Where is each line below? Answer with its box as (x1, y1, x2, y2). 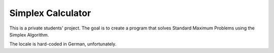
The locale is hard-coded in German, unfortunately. (9, 41, 117, 47)
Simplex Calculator (9, 7, 91, 18)
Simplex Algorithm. (9, 31, 49, 37)
